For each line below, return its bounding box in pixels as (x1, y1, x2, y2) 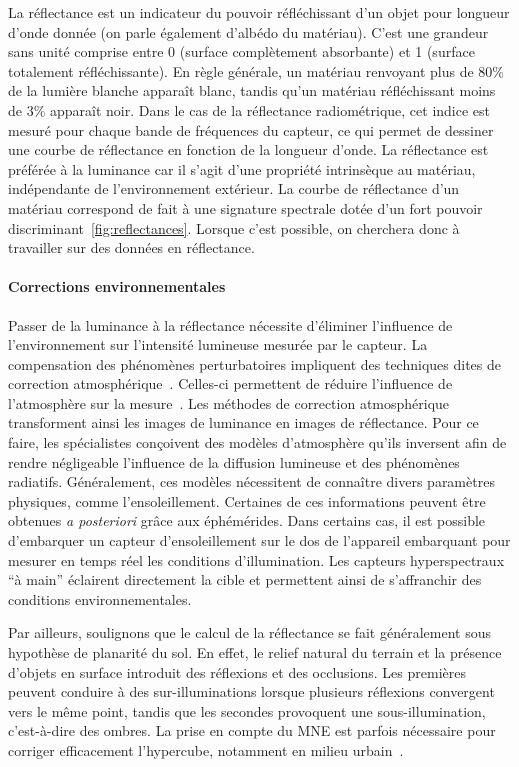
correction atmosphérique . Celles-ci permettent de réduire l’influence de (8, 373, 453, 394)
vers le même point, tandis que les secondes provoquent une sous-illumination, (8, 700, 486, 721)
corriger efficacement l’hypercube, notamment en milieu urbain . (8, 739, 404, 760)
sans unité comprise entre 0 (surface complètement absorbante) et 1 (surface (8, 41, 475, 62)
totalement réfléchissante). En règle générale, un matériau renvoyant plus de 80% (8, 60, 505, 81)
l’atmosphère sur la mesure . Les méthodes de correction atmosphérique (8, 392, 450, 413)
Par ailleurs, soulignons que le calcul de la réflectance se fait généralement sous (8, 622, 491, 643)
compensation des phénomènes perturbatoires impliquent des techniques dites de (8, 353, 501, 374)
